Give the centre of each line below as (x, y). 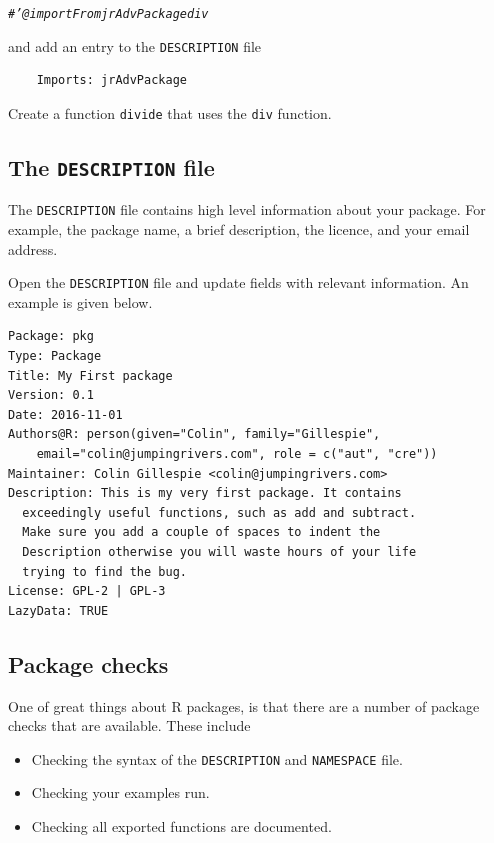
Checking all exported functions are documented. (181, 825)
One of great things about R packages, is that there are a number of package (244, 705)
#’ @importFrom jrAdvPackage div (108, 14)
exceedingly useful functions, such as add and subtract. (219, 512)
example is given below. (80, 301)
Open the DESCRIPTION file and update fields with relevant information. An (238, 282)
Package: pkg (51, 336)
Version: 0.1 (51, 395)
